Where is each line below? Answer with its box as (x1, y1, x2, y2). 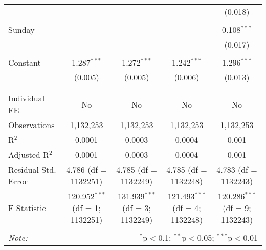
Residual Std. (8, 163, 56, 175)
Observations (8, 119, 55, 131)
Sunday (8, 24, 35, 35)
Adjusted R (8, 149, 49, 160)
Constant (8, 56, 41, 68)
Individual (8, 92, 45, 104)
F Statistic (8, 202, 46, 214)
